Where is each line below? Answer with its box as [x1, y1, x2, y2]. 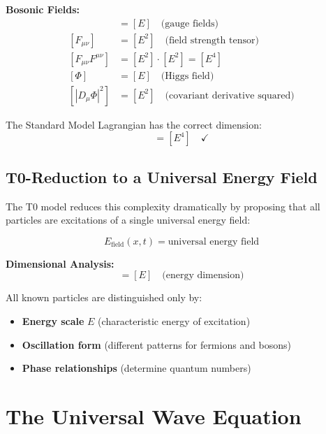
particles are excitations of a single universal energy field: [6, 212, 251, 227]
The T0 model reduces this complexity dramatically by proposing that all [6, 198, 320, 213]
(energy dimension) [162, 270, 244, 281]
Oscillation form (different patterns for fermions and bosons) [22, 337, 292, 352]
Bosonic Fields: [6, 2, 80, 16]
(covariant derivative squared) [165, 90, 295, 101]
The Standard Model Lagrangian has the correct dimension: [6, 117, 262, 131]
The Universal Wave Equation [6, 401, 302, 430]
